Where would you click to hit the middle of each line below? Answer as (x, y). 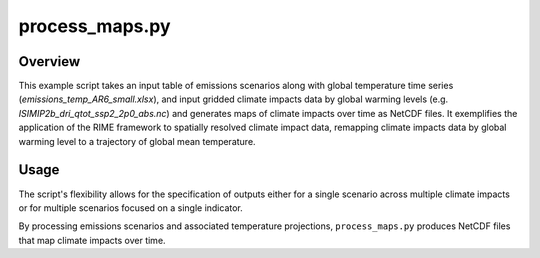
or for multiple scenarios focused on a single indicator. (131, 207)
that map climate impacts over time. (92, 240)
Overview (49, 61)
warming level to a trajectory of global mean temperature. (137, 141)
